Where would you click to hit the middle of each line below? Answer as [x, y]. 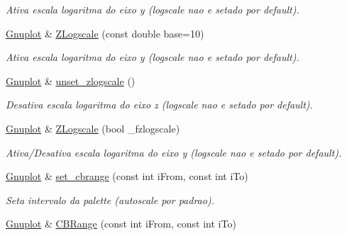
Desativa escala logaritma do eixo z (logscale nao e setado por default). [159, 105]
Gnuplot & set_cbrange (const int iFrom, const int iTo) [127, 176]
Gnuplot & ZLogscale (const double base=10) [105, 33]
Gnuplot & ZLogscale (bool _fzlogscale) [93, 128]
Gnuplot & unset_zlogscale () [71, 80]
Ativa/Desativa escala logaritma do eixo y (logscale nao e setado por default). [174, 152]
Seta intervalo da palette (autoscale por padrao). [110, 200]
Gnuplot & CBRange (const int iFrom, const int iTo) [121, 224]
